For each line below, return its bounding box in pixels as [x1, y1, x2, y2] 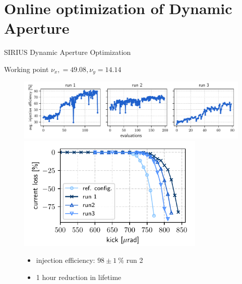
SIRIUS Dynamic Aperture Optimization [4, 47, 131, 57]
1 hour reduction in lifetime [36, 271, 122, 282]
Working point [4, 63, 49, 74]
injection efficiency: [36, 255, 95, 265]
